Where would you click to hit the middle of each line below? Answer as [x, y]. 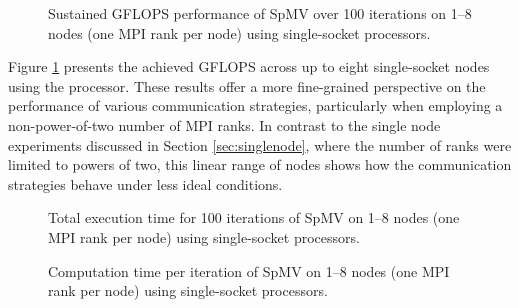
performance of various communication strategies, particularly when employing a [255, 105]
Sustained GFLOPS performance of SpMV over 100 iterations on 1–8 [260, 13]
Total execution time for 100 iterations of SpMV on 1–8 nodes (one [254, 217]
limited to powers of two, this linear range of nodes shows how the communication [260, 164]
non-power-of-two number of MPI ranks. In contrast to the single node [224, 124]
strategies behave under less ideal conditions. [145, 183]
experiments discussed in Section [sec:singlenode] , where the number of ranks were [260, 144]
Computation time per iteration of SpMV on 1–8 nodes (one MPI [249, 270]
